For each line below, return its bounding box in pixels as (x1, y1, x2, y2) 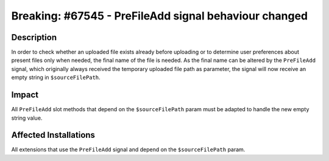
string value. (11, 114, 43, 122)
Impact (11, 90, 39, 100)
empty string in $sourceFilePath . (11, 74, 101, 81)
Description (11, 32, 57, 43)
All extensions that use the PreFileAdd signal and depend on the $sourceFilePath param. (11, 146, 246, 153)
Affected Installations (11, 130, 96, 140)
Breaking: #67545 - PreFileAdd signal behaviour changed (11, 9, 308, 22)
